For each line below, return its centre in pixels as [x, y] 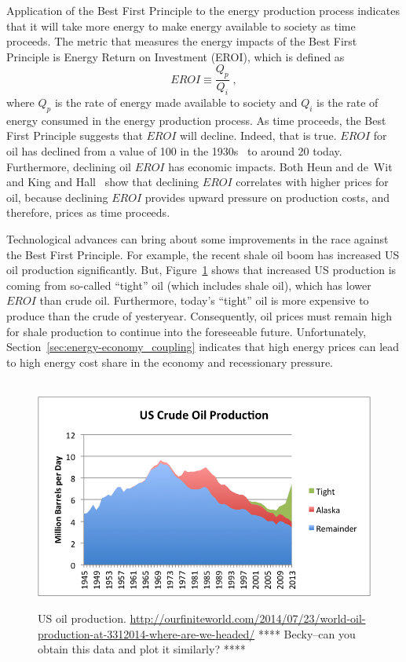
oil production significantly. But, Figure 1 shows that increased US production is [201, 270]
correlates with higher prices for [312, 182]
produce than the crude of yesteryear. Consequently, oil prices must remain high [199, 315]
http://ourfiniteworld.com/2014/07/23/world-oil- [248, 618]
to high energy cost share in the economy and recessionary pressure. [170, 362]
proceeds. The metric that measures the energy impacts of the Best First [182, 41]
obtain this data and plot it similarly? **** [142, 649]
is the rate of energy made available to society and [176, 102]
